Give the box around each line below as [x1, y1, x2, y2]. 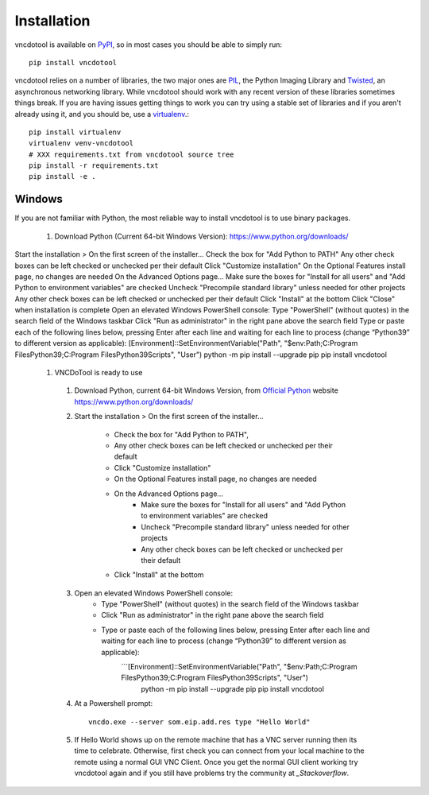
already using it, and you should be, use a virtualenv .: [14, 109, 190, 118]
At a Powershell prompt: [74, 699, 153, 708]
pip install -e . [29, 172, 96, 181]
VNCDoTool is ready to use [54, 368, 143, 378]
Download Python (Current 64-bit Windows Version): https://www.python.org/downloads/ [54, 231, 349, 241]
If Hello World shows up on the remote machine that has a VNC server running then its [74, 735, 357, 744]
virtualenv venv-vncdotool [29, 139, 134, 148]
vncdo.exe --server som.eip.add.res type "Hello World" [88, 717, 311, 727]
